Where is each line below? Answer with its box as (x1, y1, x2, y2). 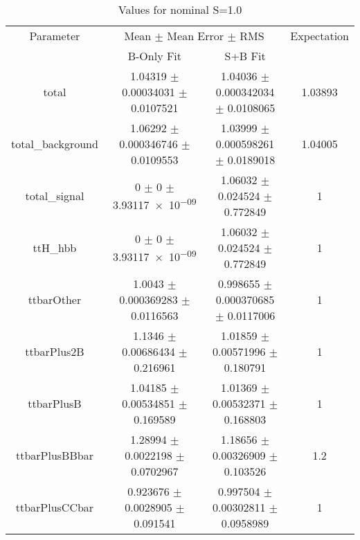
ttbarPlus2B (25, 343, 84, 359)
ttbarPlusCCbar (15, 499, 94, 515)
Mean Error (167, 28, 224, 44)
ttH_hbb (33, 240, 77, 255)
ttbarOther (28, 291, 82, 307)
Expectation (290, 28, 349, 44)
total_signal (25, 188, 84, 204)
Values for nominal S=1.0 (118, 1, 242, 17)
